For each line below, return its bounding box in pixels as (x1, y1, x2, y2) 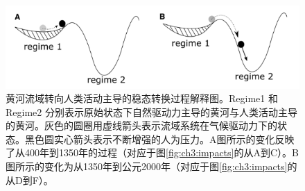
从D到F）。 (6, 172, 53, 187)
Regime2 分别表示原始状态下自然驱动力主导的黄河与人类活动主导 (6, 104, 297, 119)
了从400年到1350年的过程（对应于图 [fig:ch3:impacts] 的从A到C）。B (6, 145, 299, 160)
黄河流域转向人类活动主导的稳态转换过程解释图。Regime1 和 (6, 91, 278, 106)
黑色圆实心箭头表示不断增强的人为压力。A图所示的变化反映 (24, 131, 295, 146)
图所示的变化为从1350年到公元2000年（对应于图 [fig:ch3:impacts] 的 (6, 159, 297, 174)
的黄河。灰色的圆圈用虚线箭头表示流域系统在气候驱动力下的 (6, 118, 277, 133)
